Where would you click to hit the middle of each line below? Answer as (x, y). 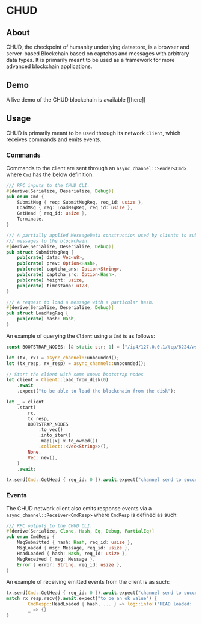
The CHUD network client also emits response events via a (79, 508)
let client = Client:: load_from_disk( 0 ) (58, 380)
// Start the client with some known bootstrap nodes (75, 374)
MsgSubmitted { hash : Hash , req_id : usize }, (75, 543)
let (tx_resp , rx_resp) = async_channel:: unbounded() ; (76, 363)
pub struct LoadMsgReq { (37, 313)
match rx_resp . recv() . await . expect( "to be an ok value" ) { (82, 599)
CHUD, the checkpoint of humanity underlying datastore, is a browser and (98, 47)
